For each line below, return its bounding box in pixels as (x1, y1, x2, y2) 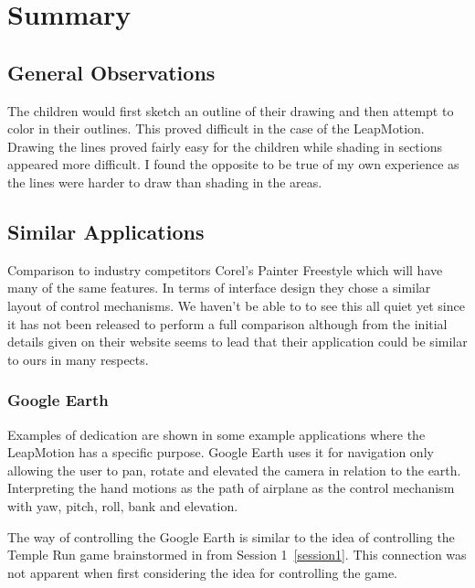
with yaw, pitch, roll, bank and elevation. (7, 496, 238, 515)
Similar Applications (7, 217, 205, 245)
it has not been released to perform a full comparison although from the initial (7, 314, 448, 333)
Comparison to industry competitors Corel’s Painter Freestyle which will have (7, 260, 443, 279)
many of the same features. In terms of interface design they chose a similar (7, 278, 431, 297)
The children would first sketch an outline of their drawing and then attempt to (7, 101, 454, 120)
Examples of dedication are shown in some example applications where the (7, 424, 426, 444)
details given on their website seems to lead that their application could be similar (7, 332, 468, 351)
